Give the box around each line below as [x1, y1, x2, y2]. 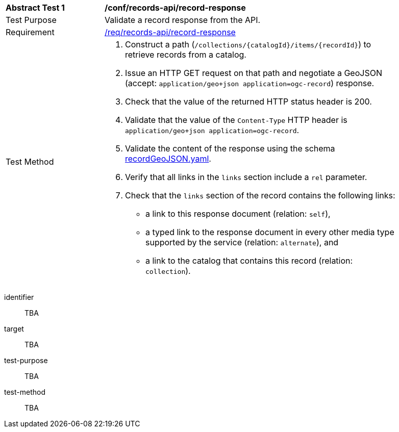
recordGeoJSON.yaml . [125, 154, 211, 164]
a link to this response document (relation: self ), [145, 209, 331, 219]
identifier [4, 293, 34, 301]
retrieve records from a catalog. [125, 49, 246, 60]
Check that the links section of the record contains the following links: [125, 190, 395, 200]
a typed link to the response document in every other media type [145, 227, 394, 237]
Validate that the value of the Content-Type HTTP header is [125, 115, 347, 125]
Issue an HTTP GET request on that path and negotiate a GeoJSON [125, 68, 382, 78]
